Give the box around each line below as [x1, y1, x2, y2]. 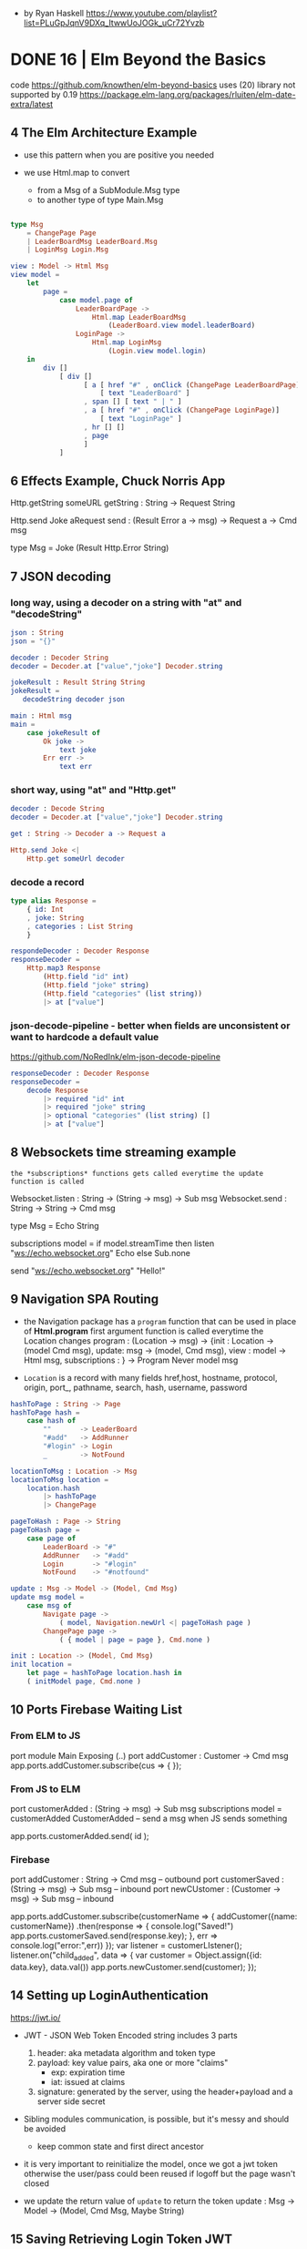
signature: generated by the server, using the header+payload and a [36, 2086, 293, 2097]
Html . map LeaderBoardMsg [91, 312, 186, 322]
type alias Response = [10, 896, 97, 905]
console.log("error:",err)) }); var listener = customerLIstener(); [10, 1940, 242, 1951]
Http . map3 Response [26, 964, 101, 973]
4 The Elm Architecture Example [10, 125, 198, 140]
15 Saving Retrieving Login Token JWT [10, 2232, 233, 2247]
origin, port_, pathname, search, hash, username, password [23, 1382, 248, 1393]
